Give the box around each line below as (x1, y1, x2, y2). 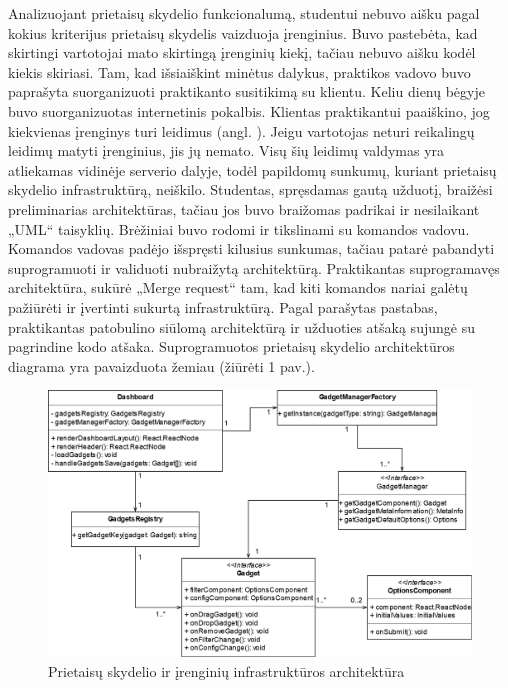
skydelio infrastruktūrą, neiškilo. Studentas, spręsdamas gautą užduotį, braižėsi (8, 179, 493, 200)
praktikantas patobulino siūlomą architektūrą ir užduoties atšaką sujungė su (8, 316, 475, 337)
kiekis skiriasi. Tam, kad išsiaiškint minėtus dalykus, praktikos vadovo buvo (8, 61, 471, 82)
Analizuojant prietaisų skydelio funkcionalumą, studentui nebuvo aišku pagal (8, 3, 480, 23)
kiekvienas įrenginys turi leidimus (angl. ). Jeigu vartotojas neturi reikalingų (8, 120, 475, 141)
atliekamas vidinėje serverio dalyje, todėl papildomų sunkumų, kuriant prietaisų (8, 159, 497, 180)
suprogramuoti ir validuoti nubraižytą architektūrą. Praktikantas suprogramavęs (8, 257, 500, 278)
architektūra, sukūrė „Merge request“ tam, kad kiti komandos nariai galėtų (8, 277, 468, 298)
